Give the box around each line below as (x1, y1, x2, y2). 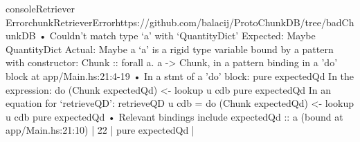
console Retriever (6, 1, 75, 15)
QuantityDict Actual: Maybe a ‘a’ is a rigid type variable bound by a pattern (6, 41, 334, 56)
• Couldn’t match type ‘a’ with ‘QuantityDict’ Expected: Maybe (39, 28, 316, 43)
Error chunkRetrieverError (6, 14, 116, 29)
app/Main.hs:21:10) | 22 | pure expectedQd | (6, 123, 195, 137)
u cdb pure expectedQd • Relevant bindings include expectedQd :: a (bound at (6, 109, 343, 123)
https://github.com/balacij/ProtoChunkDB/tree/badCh (115, 14, 354, 29)
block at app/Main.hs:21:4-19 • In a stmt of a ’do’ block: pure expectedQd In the (6, 68, 354, 83)
